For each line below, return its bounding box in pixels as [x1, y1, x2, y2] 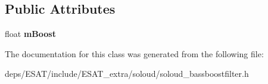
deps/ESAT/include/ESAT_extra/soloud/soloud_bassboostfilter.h [5, 67, 249, 80]
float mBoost [5, 27, 56, 40]
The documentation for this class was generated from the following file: [5, 47, 264, 60]
